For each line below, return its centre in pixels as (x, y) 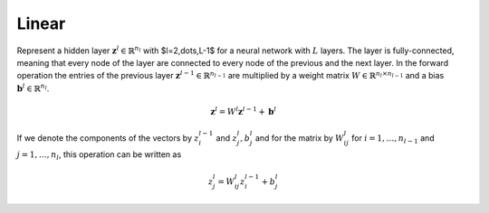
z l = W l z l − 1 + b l (243, 111)
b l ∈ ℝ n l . (33, 88)
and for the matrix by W (299, 138)
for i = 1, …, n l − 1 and (393, 139)
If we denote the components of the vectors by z (108, 138)
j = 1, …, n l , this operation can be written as (99, 155)
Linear (41, 23)
